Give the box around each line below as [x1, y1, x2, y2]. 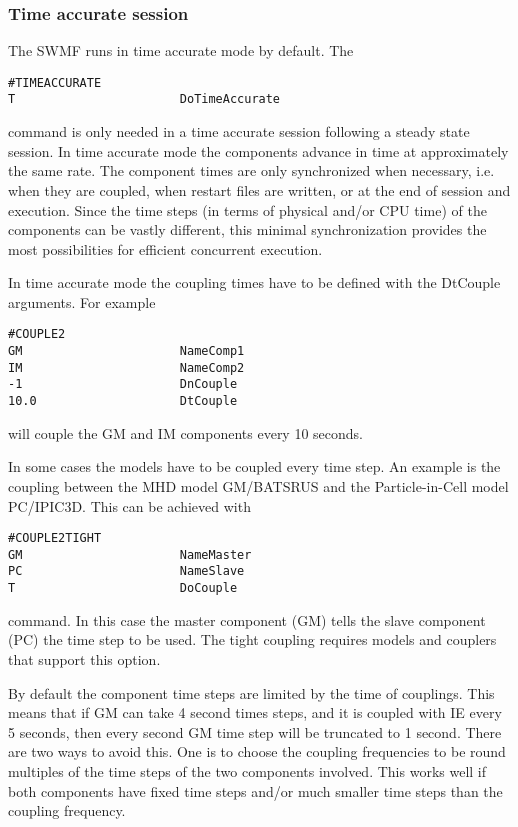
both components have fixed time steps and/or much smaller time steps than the [8, 780, 503, 801]
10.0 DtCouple [8, 394, 238, 409]
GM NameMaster [8, 547, 252, 562]
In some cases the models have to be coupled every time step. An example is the [8, 456, 501, 477]
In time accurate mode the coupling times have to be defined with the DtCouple [8, 272, 501, 293]
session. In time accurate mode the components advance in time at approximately [8, 140, 509, 161]
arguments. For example [8, 291, 156, 312]
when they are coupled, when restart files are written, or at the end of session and [8, 179, 511, 200]
